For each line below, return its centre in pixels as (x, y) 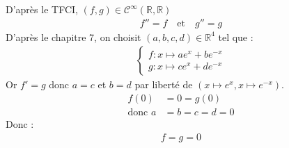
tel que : (236, 36)
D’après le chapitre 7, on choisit (73, 36)
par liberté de (164, 84)
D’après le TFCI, (42, 9)
